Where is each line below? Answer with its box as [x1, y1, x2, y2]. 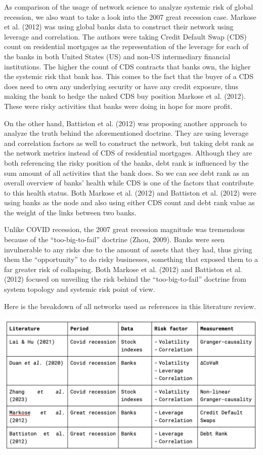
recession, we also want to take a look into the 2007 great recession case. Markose [4, 11, 256, 22]
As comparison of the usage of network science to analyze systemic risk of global [4, 2, 253, 12]
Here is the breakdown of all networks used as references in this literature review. [4, 300, 256, 311]
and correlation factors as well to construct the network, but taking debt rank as [4, 137, 254, 148]
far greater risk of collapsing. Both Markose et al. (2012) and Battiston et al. [4, 263, 242, 274]
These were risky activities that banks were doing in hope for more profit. [4, 100, 233, 111]
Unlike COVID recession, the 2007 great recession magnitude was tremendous [4, 224, 245, 235]
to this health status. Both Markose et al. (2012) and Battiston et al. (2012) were [4, 187, 256, 198]
